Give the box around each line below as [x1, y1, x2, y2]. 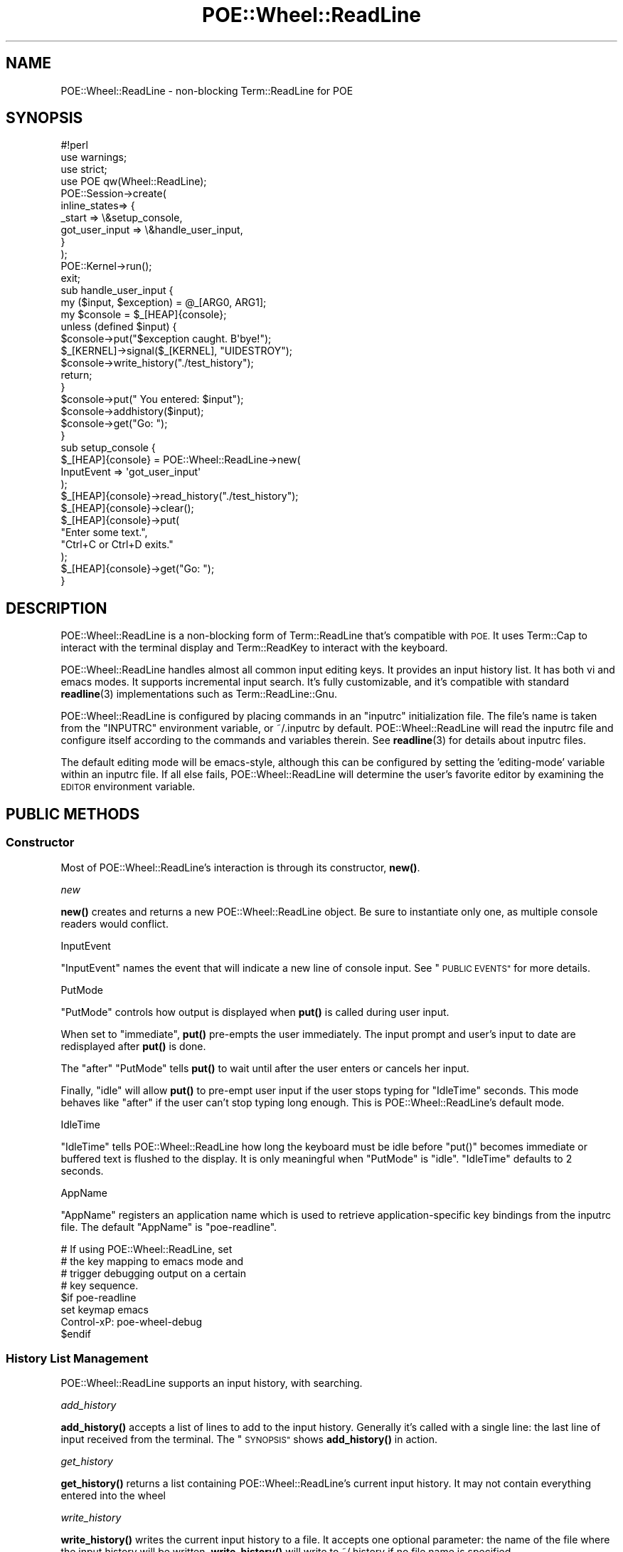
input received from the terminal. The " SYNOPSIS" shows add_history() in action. [60, 1433, 437, 1446]
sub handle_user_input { [60, 284, 174, 297]
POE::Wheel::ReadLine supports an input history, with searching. [60, 1377, 363, 1390]
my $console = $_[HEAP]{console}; [60, 308, 227, 321]
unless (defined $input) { [60, 320, 177, 333]
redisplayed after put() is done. [60, 1039, 206, 1052]
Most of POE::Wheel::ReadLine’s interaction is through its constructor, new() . [60, 861, 420, 874]
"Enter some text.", [60, 526, 148, 539]
